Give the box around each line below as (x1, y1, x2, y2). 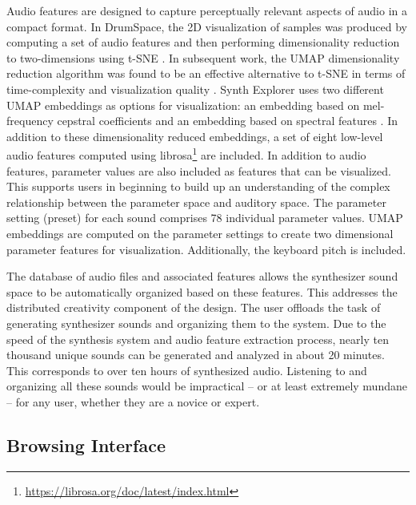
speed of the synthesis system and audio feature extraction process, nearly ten (6, 330, 389, 347)
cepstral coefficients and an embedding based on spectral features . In (57, 112, 398, 129)
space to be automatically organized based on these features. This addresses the (6, 283, 398, 300)
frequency (6, 112, 54, 129)
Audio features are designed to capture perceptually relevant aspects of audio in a (6, 2, 408, 18)
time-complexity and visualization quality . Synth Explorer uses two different (6, 80, 384, 97)
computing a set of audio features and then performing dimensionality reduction (6, 34, 400, 50)
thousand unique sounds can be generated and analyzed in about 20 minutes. (6, 346, 385, 363)
